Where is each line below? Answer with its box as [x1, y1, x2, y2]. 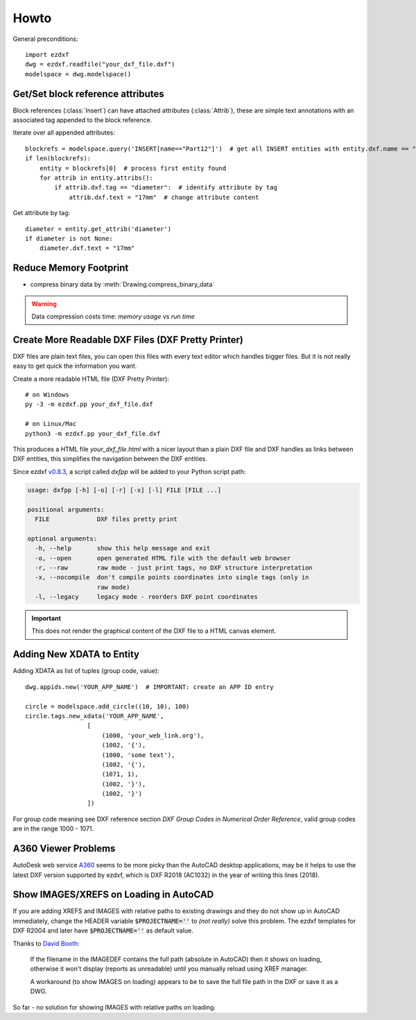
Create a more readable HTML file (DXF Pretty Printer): [12, 375, 170, 383]
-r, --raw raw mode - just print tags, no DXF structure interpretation [35, 563, 313, 572]
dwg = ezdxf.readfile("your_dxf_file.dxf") [25, 60, 175, 69]
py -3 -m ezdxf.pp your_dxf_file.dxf [25, 400, 154, 409]
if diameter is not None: [25, 235, 114, 242]
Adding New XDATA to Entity [12, 649, 140, 661]
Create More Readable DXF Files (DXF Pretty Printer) [12, 334, 244, 346]
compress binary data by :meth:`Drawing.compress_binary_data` [30, 280, 215, 289]
